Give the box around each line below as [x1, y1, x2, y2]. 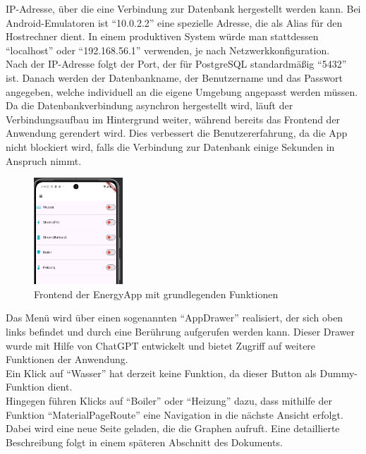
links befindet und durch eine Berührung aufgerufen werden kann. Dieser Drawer [6, 324, 355, 339]
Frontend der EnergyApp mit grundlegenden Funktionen [34, 286, 279, 301]
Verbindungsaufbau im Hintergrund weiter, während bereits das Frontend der [6, 111, 341, 126]
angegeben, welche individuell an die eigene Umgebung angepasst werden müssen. [6, 84, 358, 99]
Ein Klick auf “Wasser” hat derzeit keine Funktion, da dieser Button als [6, 365, 317, 380]
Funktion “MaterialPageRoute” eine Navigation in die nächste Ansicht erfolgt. [6, 407, 343, 422]
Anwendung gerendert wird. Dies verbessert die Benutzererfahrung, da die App [6, 125, 348, 140]
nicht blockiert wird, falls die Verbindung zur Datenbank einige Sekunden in [6, 139, 335, 154]
